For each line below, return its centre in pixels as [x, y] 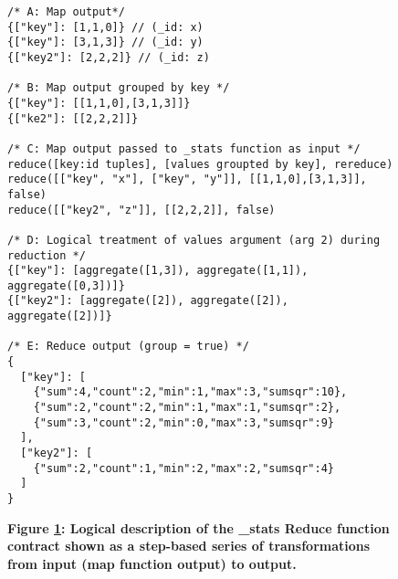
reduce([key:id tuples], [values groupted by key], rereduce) [200, 164]
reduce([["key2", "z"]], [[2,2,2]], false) [141, 210]
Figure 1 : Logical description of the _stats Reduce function [199, 527]
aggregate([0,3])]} [66, 285]
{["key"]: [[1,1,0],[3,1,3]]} [99, 103]
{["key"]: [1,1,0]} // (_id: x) [105, 27]
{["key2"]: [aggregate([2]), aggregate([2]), [148, 301]
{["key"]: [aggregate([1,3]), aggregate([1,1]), [158, 271]
